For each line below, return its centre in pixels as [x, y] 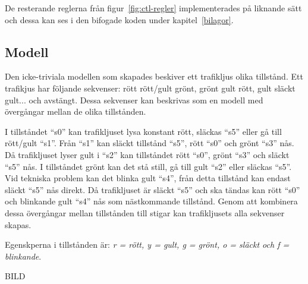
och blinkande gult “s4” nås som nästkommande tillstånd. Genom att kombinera [151, 201]
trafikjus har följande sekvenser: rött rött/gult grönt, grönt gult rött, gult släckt [150, 88]
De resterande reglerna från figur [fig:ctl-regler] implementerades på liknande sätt [153, 8]
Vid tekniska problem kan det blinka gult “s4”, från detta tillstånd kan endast [148, 178]
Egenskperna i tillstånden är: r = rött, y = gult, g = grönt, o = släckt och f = [147, 244]
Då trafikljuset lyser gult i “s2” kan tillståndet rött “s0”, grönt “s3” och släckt [147, 154]
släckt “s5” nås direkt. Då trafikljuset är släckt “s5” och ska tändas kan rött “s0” [153, 189]
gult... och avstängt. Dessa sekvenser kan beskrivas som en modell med [134, 100]
